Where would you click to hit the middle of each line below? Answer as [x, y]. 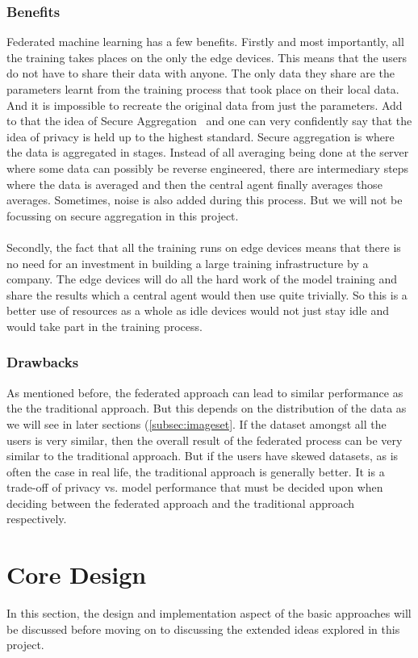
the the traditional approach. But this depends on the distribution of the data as [207, 408]
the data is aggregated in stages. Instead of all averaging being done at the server [208, 152]
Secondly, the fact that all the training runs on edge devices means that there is [204, 247]
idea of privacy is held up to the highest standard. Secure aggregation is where [201, 136]
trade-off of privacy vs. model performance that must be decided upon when [195, 487]
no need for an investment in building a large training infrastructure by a [188, 263]
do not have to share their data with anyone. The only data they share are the [201, 73]
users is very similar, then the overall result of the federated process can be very [205, 440]
